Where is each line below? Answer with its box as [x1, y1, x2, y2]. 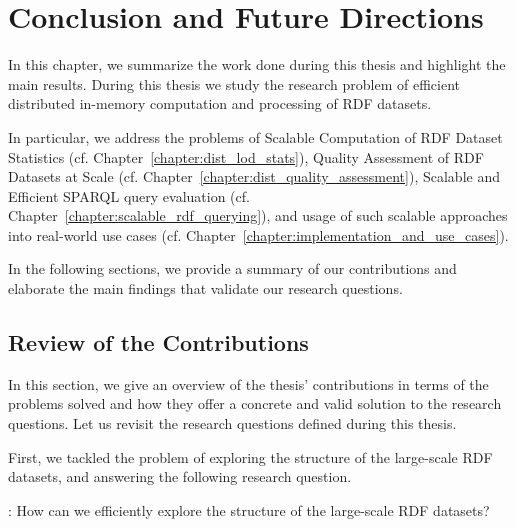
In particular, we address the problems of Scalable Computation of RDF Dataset [8, 126, 503, 147]
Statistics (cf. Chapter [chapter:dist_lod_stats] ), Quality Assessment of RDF [8, 146, 484, 167]
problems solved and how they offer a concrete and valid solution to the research [8, 393, 502, 414]
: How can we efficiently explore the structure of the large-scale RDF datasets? [8, 499, 490, 520]
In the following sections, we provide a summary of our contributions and [8, 258, 457, 279]
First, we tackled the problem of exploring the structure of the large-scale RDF [8, 446, 493, 467]
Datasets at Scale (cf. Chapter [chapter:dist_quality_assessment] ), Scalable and [8, 166, 500, 187]
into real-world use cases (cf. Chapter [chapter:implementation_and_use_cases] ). [8, 224, 509, 245]
